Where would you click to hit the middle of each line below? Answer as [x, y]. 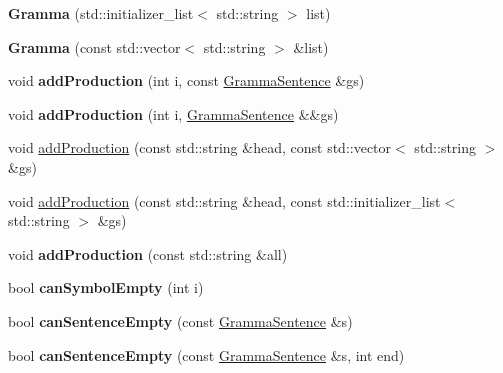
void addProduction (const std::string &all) [148, 253]
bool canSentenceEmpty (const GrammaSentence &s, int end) [206, 354]
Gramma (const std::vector [94, 46]
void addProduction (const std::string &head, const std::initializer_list [224, 200]
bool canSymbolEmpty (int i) [106, 287]
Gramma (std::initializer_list [101, 13]
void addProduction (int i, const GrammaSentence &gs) [186, 80]
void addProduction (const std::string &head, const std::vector [200, 147]
